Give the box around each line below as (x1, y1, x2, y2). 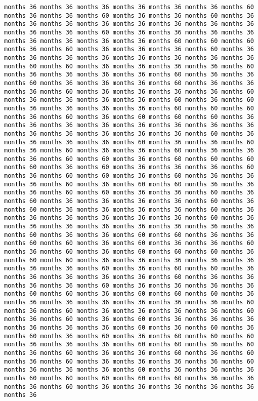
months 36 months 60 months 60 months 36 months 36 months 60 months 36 (4, 189, 254, 196)
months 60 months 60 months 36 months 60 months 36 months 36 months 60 (4, 239, 254, 247)
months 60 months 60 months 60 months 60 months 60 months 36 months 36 (4, 374, 254, 382)
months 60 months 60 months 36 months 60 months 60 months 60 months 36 (4, 290, 254, 298)
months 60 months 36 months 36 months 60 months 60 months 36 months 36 (4, 231, 254, 238)
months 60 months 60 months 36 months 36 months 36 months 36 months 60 (4, 62, 254, 70)
